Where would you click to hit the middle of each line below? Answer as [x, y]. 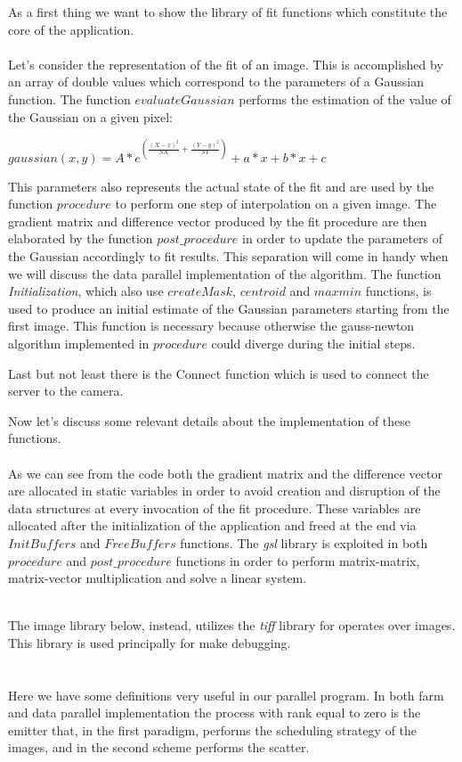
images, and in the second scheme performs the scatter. [159, 747]
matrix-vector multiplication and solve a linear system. [158, 578]
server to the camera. [66, 391]
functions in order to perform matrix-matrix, [298, 560]
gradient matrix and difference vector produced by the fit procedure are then [218, 221]
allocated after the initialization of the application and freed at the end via [212, 525]
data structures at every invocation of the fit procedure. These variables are [215, 508]
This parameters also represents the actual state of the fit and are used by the [221, 186]
